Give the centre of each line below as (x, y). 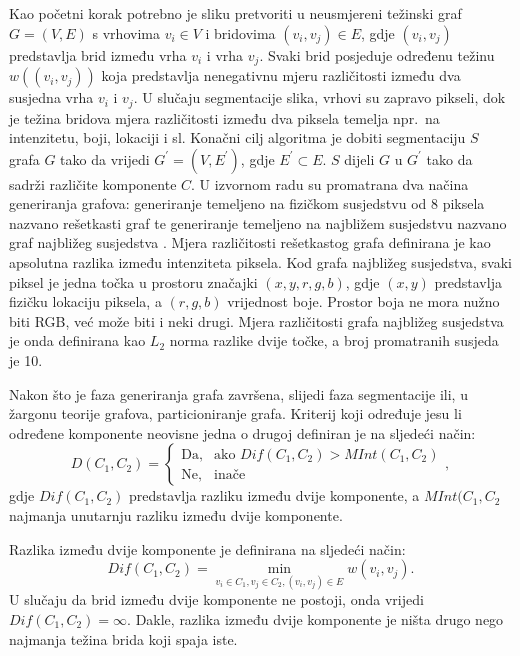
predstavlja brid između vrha (98, 54)
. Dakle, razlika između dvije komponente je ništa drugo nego (315, 619)
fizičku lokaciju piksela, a (85, 301)
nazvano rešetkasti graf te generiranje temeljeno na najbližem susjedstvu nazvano (258, 222)
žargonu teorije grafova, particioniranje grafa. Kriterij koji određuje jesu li (235, 413)
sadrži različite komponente (93, 183)
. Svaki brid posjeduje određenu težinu (377, 54)
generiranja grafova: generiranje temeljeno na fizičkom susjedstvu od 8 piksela (247, 203)
